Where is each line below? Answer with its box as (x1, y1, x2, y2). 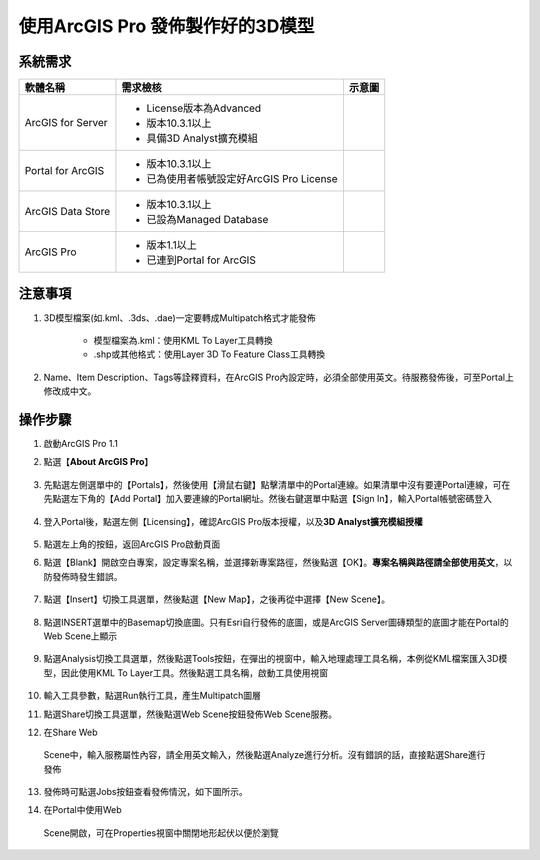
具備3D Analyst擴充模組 (146, 131, 259, 145)
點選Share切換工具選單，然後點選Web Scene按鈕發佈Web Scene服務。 (43, 708, 337, 720)
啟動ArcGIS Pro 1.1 (43, 438, 119, 450)
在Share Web (43, 726, 99, 738)
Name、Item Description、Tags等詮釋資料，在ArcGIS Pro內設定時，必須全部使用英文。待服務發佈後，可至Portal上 (43, 371, 514, 383)
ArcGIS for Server (24, 116, 109, 130)
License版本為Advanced (146, 101, 262, 115)
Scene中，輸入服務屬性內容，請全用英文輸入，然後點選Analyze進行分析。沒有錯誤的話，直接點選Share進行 (43, 749, 486, 761)
